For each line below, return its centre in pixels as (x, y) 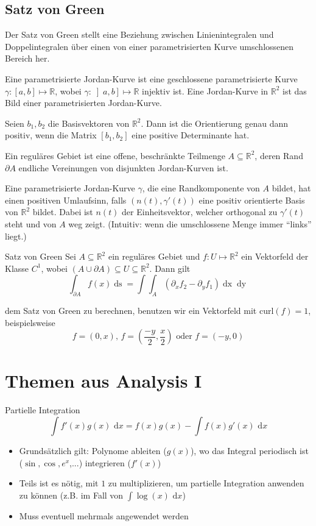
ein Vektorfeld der (275, 256)
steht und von (31, 223)
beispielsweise (30, 322)
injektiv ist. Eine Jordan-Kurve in (205, 91)
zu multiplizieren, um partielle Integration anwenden (206, 483)
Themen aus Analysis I (104, 381)
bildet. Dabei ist (63, 212)
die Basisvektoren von (89, 123)
